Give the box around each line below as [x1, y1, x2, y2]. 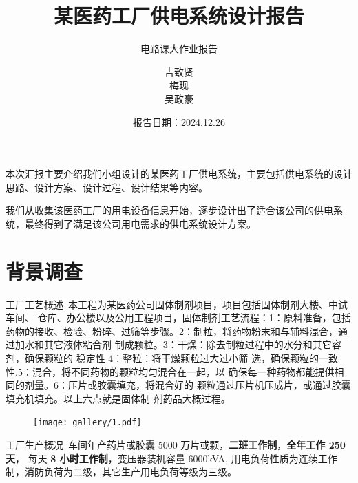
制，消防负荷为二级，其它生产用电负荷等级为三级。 [6, 464, 237, 479]
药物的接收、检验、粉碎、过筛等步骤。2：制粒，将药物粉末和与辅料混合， [6, 323, 338, 338]
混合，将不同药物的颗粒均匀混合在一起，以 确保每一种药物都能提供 [32, 364, 335, 378]
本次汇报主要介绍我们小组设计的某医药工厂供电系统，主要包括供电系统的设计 [6, 167, 352, 181]
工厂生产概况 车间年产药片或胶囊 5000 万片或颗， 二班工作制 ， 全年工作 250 [6, 438, 346, 451]
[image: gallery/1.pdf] [33, 418, 142, 428]
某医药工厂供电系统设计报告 [53, 1, 304, 30]
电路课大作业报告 [140, 41, 218, 56]
